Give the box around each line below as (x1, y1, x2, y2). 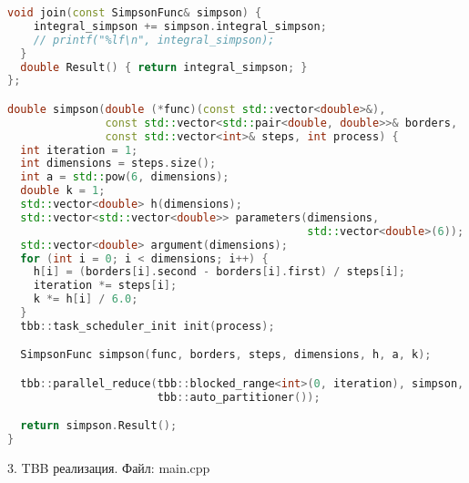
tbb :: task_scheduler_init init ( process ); (20, 319, 275, 333)
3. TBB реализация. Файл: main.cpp (7, 458, 210, 478)
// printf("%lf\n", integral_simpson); (33, 33, 275, 46)
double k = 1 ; (20, 184, 106, 198)
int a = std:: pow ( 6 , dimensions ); (20, 170, 229, 184)
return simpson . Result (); (20, 419, 178, 433)
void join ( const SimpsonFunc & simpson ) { (7, 6, 262, 19)
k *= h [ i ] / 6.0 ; (33, 293, 138, 306)
